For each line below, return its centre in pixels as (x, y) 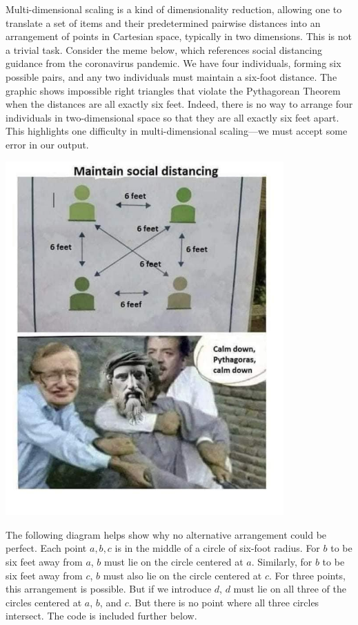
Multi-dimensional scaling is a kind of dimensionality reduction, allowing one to (174, 9)
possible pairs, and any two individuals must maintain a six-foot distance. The (171, 76)
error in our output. (47, 144)
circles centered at (44, 602)
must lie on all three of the (290, 589)
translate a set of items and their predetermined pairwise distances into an (163, 22)
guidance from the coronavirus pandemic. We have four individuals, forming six (173, 63)
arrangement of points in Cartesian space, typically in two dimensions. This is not (179, 36)
